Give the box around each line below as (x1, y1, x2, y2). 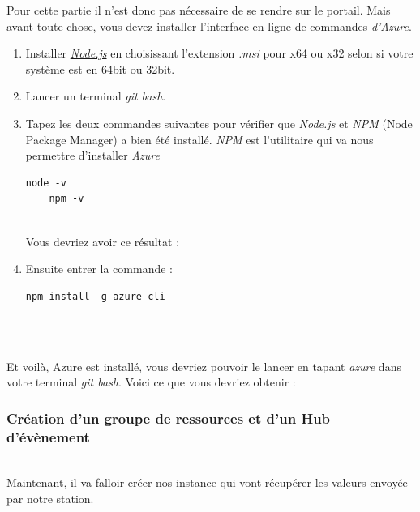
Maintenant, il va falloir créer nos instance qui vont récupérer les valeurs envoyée (6, 474, 408, 491)
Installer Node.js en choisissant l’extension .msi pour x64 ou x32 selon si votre (25, 45, 414, 62)
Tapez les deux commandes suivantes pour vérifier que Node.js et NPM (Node (25, 114, 413, 131)
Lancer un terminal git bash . (25, 87, 166, 105)
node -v (25, 177, 66, 189)
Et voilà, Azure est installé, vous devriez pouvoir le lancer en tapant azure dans (6, 357, 401, 374)
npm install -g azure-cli (25, 290, 165, 302)
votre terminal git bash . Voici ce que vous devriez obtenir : (6, 373, 296, 390)
